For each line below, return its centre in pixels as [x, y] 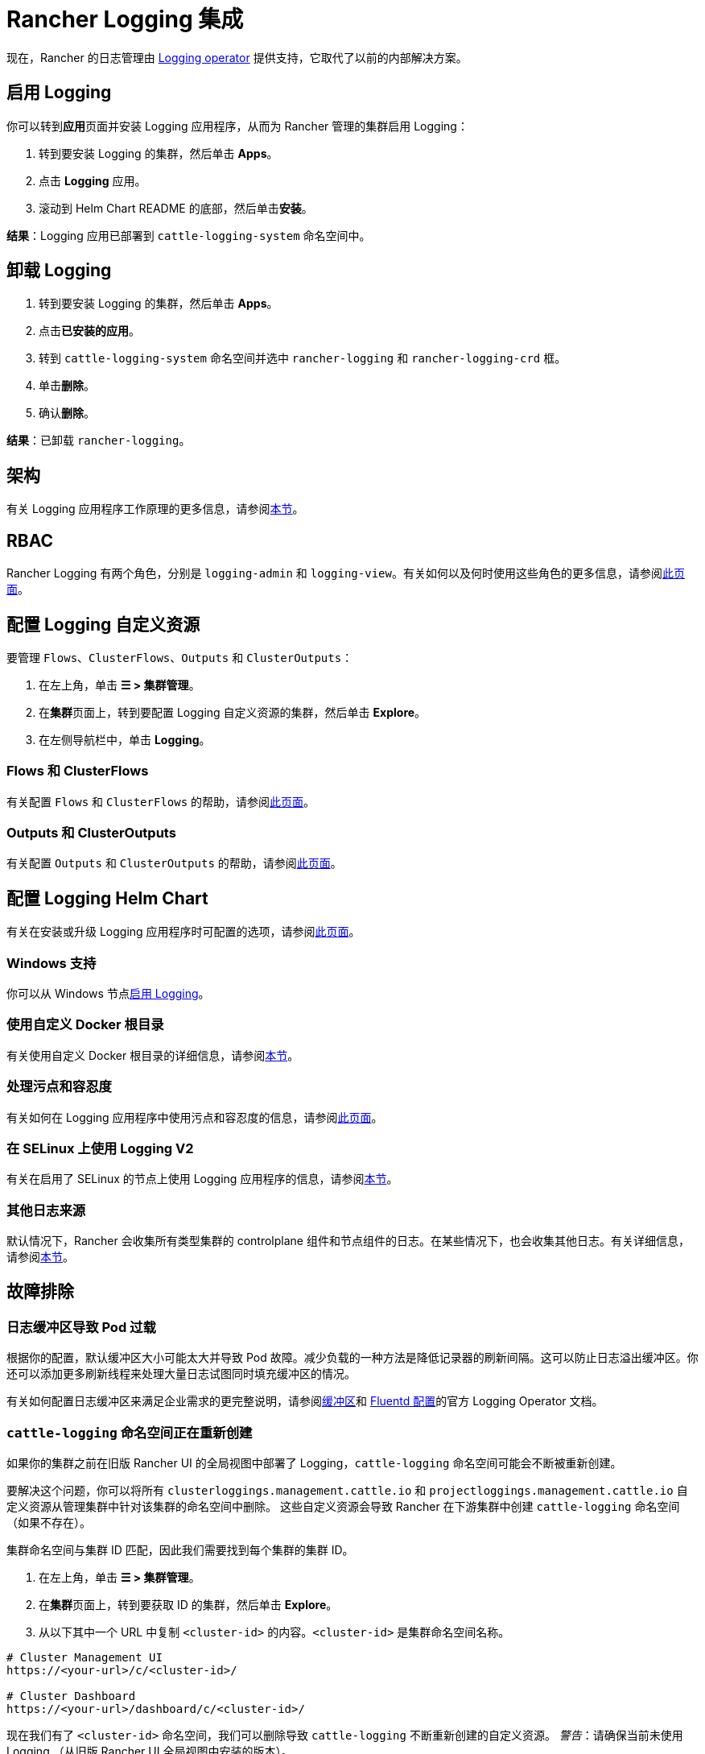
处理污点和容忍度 [59, 1087]
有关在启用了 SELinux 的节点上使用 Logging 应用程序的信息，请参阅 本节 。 [202, 1179]
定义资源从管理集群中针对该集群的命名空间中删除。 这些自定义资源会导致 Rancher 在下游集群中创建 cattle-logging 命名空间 [343, 1507]
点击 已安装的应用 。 [89, 331]
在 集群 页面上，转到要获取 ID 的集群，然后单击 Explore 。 [188, 1605]
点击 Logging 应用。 [93, 180]
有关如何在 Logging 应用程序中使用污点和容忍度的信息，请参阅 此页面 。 [195, 1117]
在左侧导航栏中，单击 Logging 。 [125, 739]
